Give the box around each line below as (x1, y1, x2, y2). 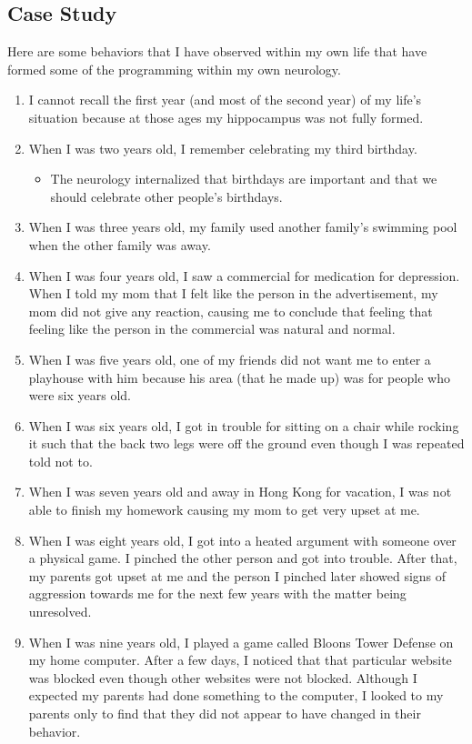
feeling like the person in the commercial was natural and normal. (28, 319, 396, 338)
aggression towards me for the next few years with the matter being (28, 584, 407, 603)
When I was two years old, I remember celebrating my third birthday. (28, 138, 417, 157)
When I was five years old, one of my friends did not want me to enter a (28, 349, 431, 368)
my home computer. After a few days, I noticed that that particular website (28, 650, 452, 669)
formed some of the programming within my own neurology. (7, 59, 341, 78)
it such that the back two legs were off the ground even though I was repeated (28, 434, 465, 453)
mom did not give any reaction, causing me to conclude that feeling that (28, 301, 433, 320)
